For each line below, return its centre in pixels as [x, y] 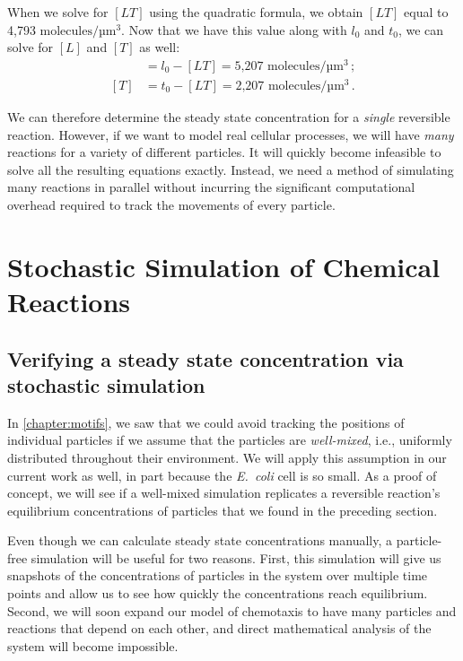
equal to [426, 12]
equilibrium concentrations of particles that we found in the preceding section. [223, 510]
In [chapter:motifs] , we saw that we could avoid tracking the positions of [206, 422]
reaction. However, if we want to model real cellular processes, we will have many [231, 134]
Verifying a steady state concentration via [205, 358]
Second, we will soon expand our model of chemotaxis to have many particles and [232, 610]
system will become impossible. [93, 645]
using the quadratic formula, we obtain [256, 12]
